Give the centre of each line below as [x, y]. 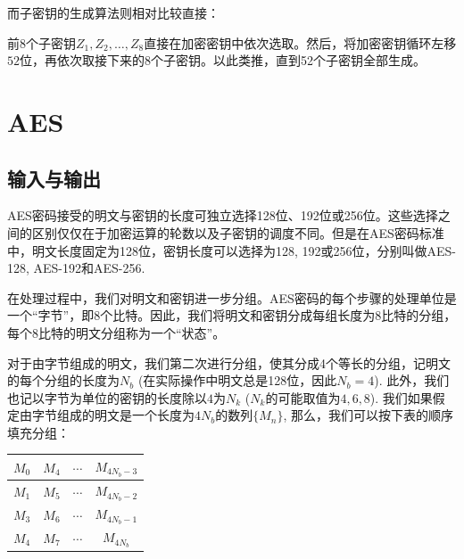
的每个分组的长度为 [63, 380]
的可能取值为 [303, 397]
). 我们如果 [401, 397]
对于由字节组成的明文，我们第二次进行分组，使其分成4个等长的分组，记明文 [229, 362]
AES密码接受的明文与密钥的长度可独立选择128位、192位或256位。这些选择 [223, 215]
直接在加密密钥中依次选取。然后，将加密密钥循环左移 [300, 42]
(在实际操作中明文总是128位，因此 [237, 380]
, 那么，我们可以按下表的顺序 [369, 415]
